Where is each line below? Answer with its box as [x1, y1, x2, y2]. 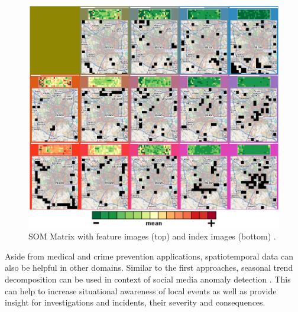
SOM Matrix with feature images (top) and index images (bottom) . [28, 230, 276, 242]
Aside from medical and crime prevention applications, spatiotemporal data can [5, 249, 294, 262]
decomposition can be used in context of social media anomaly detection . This [5, 273, 291, 285]
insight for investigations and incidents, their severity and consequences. [5, 296, 265, 308]
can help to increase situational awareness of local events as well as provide [5, 284, 277, 297]
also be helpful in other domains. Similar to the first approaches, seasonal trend [5, 261, 293, 274]
